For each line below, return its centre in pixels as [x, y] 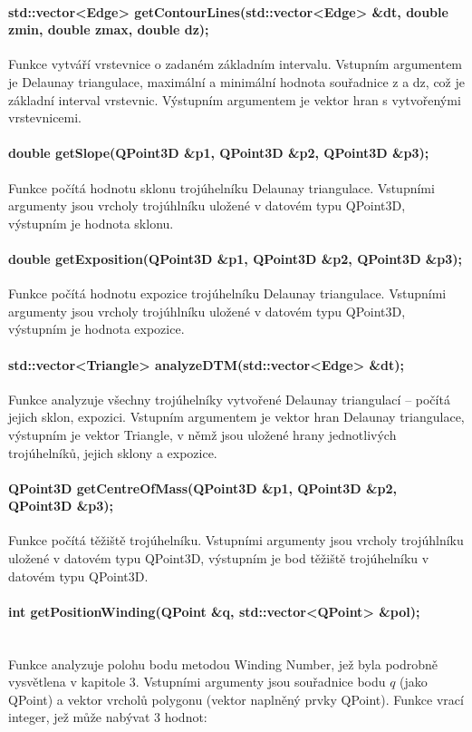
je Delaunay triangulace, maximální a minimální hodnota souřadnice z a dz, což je [236, 81]
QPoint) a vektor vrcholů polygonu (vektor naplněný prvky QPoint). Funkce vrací [236, 699]
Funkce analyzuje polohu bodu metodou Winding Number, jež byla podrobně [223, 664]
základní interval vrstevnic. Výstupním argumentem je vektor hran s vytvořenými [235, 99]
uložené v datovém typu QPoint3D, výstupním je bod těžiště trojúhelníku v [219, 558]
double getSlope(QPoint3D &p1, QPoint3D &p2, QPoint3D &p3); [219, 153]
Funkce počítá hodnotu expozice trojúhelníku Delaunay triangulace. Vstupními [227, 293]
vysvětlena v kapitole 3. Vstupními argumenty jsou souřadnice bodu [197, 682]
